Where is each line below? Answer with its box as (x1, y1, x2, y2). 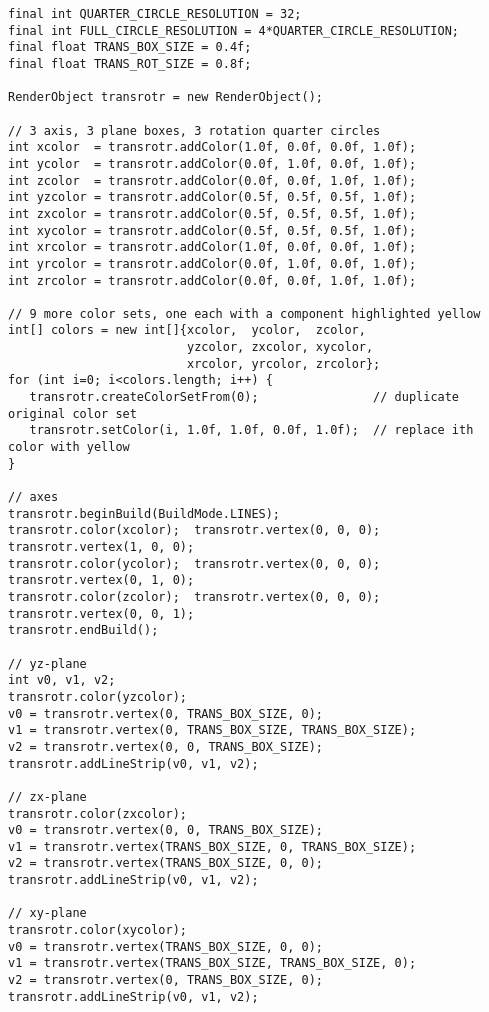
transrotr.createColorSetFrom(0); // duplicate (29, 390, 460, 405)
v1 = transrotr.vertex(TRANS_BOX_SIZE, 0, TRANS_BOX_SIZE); (8, 839, 417, 854)
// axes (8, 490, 59, 505)
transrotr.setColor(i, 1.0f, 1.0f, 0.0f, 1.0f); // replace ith (29, 423, 474, 438)
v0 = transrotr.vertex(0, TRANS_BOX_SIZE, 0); (8, 706, 323, 721)
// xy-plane (8, 906, 87, 921)
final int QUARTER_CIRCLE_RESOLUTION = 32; (8, 7, 302, 21)
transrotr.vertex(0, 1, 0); (8, 573, 195, 588)
